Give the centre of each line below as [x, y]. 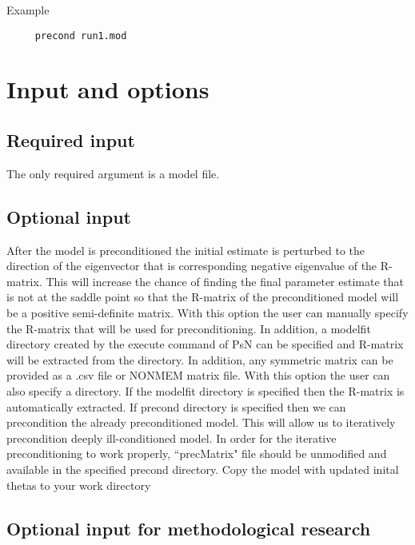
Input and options [108, 89]
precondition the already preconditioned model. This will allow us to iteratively [201, 422]
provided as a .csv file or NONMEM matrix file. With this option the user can [198, 375]
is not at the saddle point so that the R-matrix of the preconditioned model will [203, 297]
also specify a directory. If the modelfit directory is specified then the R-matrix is [206, 390]
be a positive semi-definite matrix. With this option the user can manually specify [207, 312]
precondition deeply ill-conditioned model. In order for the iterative [172, 438]
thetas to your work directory [79, 485]
